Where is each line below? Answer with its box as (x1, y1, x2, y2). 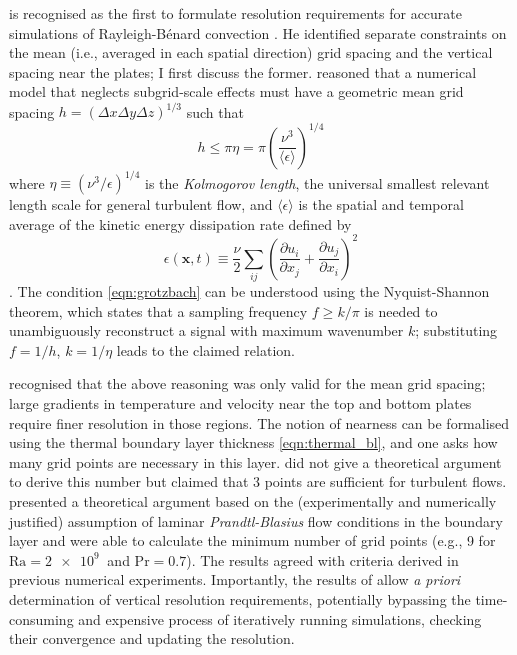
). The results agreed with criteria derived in (186, 549, 459, 570)
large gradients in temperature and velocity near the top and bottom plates (9, 393, 472, 414)
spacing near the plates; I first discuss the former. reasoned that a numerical (9, 61, 477, 82)
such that (186, 101, 244, 122)
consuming (9, 608, 74, 629)
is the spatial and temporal (298, 194, 464, 215)
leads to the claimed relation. (116, 339, 295, 360)
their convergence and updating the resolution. (9, 628, 295, 649)
